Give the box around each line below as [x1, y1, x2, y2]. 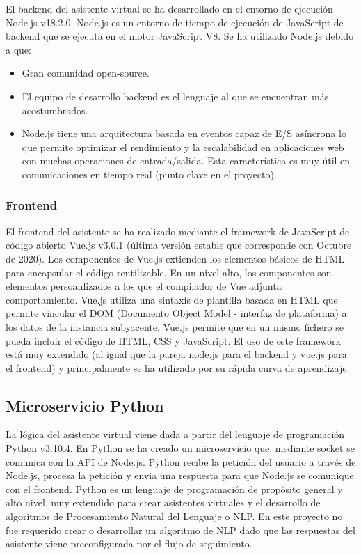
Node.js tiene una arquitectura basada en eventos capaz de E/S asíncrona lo [22, 126, 346, 141]
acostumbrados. [22, 102, 88, 117]
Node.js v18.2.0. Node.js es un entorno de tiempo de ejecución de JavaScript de [6, 15, 344, 29]
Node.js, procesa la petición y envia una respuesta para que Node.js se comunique [6, 468, 354, 483]
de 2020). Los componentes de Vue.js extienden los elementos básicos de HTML [6, 251, 345, 265]
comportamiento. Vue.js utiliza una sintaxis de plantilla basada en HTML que [6, 292, 338, 306]
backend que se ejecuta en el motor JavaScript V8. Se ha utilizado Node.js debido [6, 29, 354, 43]
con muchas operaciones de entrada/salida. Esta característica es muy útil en [22, 153, 351, 168]
